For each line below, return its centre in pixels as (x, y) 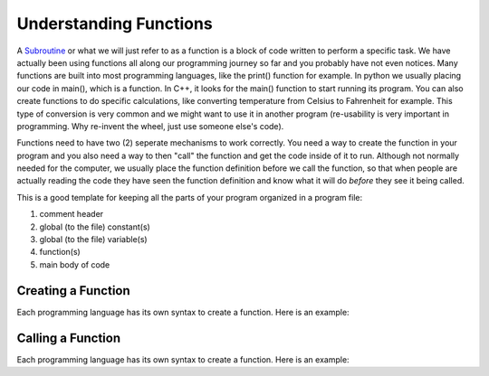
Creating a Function (73, 291)
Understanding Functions (115, 23)
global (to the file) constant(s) (95, 227)
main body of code (75, 264)
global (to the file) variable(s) (94, 240)
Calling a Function (69, 338)
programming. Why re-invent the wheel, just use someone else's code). (150, 126)
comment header (72, 214)
